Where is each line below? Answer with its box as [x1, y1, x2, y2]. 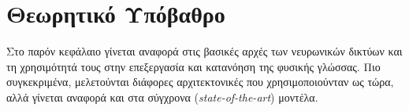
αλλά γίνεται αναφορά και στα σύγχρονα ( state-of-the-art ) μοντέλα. [6, 88, 318, 105]
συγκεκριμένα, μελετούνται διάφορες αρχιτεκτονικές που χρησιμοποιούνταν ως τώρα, [6, 73, 394, 90]
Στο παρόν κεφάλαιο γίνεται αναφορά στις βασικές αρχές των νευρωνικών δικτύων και [6, 43, 403, 59]
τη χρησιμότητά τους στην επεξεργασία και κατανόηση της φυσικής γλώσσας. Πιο [6, 58, 381, 74]
